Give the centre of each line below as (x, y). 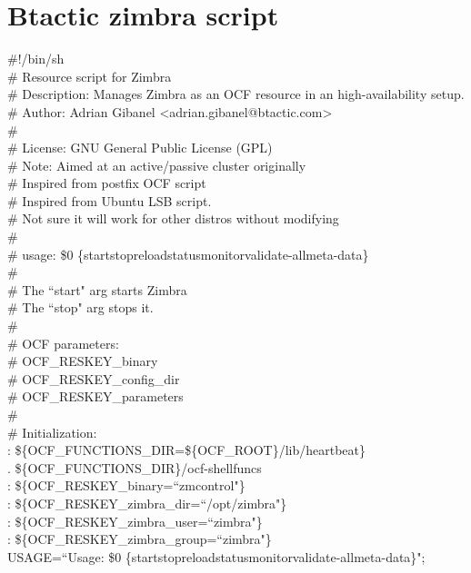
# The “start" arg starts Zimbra (97, 289)
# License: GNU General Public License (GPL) (140, 148)
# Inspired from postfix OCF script (107, 183)
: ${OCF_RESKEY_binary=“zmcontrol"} (126, 485)
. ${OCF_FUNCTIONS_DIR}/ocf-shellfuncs (135, 467)
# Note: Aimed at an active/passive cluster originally (157, 165)
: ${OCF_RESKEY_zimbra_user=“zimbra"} (135, 521)
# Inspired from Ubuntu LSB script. (110, 200)
